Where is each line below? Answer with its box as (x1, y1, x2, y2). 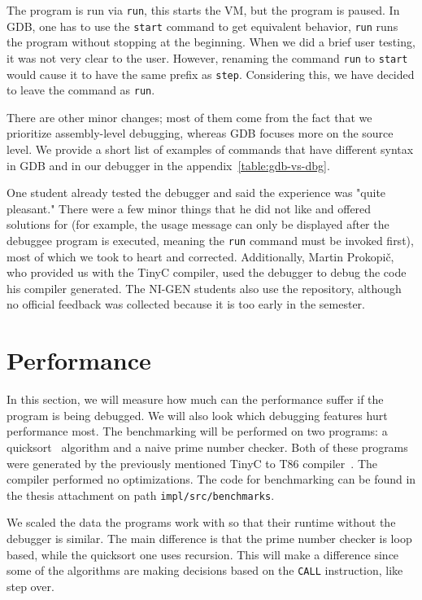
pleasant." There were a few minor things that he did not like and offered (7, 199, 372, 217)
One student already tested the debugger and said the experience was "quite (7, 184, 386, 201)
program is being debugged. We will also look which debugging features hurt (7, 406, 388, 423)
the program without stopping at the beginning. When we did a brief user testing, (7, 33, 415, 50)
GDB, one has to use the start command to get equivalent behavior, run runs (7, 17, 398, 34)
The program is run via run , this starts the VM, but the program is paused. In (7, 2, 400, 18)
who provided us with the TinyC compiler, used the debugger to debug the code (7, 264, 407, 281)
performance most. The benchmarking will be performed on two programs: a (7, 423, 388, 440)
